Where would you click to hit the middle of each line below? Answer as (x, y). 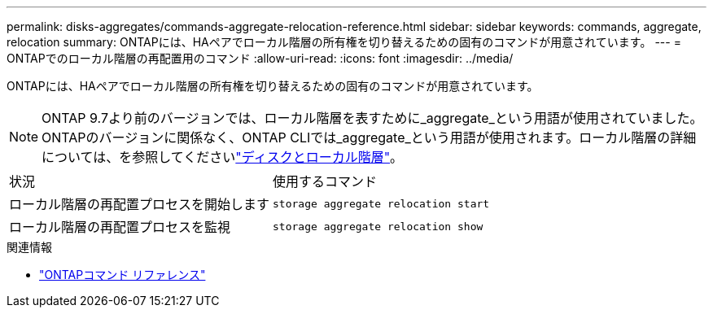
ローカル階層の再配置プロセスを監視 (120, 227)
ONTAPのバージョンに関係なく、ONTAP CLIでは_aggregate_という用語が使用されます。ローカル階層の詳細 (369, 137)
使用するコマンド (325, 181)
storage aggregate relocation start (381, 203)
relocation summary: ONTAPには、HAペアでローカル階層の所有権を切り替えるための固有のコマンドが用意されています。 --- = (344, 42)
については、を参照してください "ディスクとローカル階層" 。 (223, 157)
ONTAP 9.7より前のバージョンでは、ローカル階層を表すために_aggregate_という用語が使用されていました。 (372, 118)
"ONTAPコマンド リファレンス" (122, 275)
